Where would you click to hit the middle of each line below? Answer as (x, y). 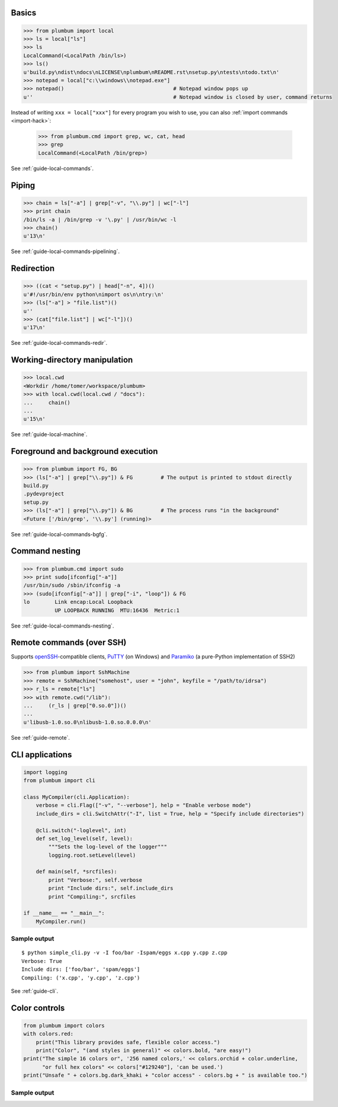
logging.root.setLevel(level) (92, 855)
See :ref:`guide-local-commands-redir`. (59, 343)
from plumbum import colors (64, 1026)
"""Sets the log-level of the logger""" (108, 847)
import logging (45, 772)
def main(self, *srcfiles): (77, 872)
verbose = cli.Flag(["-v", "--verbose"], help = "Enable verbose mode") (144, 805)
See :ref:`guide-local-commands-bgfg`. (59, 534)
